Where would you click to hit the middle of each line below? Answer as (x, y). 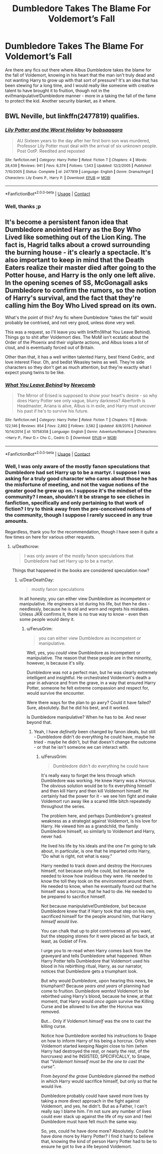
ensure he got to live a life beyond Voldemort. (87, 1146)
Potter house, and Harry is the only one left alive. (80, 275)
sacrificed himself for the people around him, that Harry (97, 916)
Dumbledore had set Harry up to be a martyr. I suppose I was (78, 473)
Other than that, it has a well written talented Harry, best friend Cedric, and (80, 357)
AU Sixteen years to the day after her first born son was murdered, (83, 140)
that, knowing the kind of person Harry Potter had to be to (99, 1141)
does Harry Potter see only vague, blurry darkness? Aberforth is (81, 400)
